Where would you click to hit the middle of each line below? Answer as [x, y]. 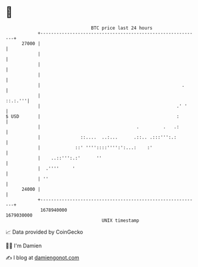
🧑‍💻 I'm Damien [24, 246]
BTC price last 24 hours [122, 28]
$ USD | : [92, 116]
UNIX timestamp [120, 220]
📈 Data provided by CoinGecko [44, 232]
